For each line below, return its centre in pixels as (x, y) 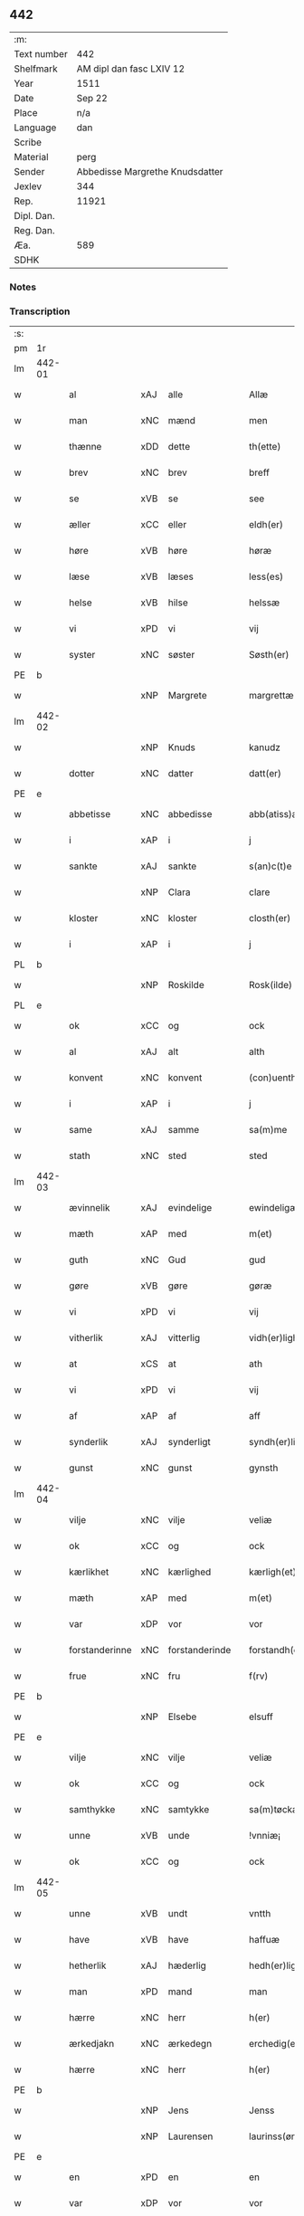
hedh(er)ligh (275, 1965)
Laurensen (190, 2136)
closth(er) (270, 918)
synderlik (89, 1442)
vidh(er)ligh (273, 1338)
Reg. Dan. (35, 230)
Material (31, 157)
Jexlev (28, 186)
